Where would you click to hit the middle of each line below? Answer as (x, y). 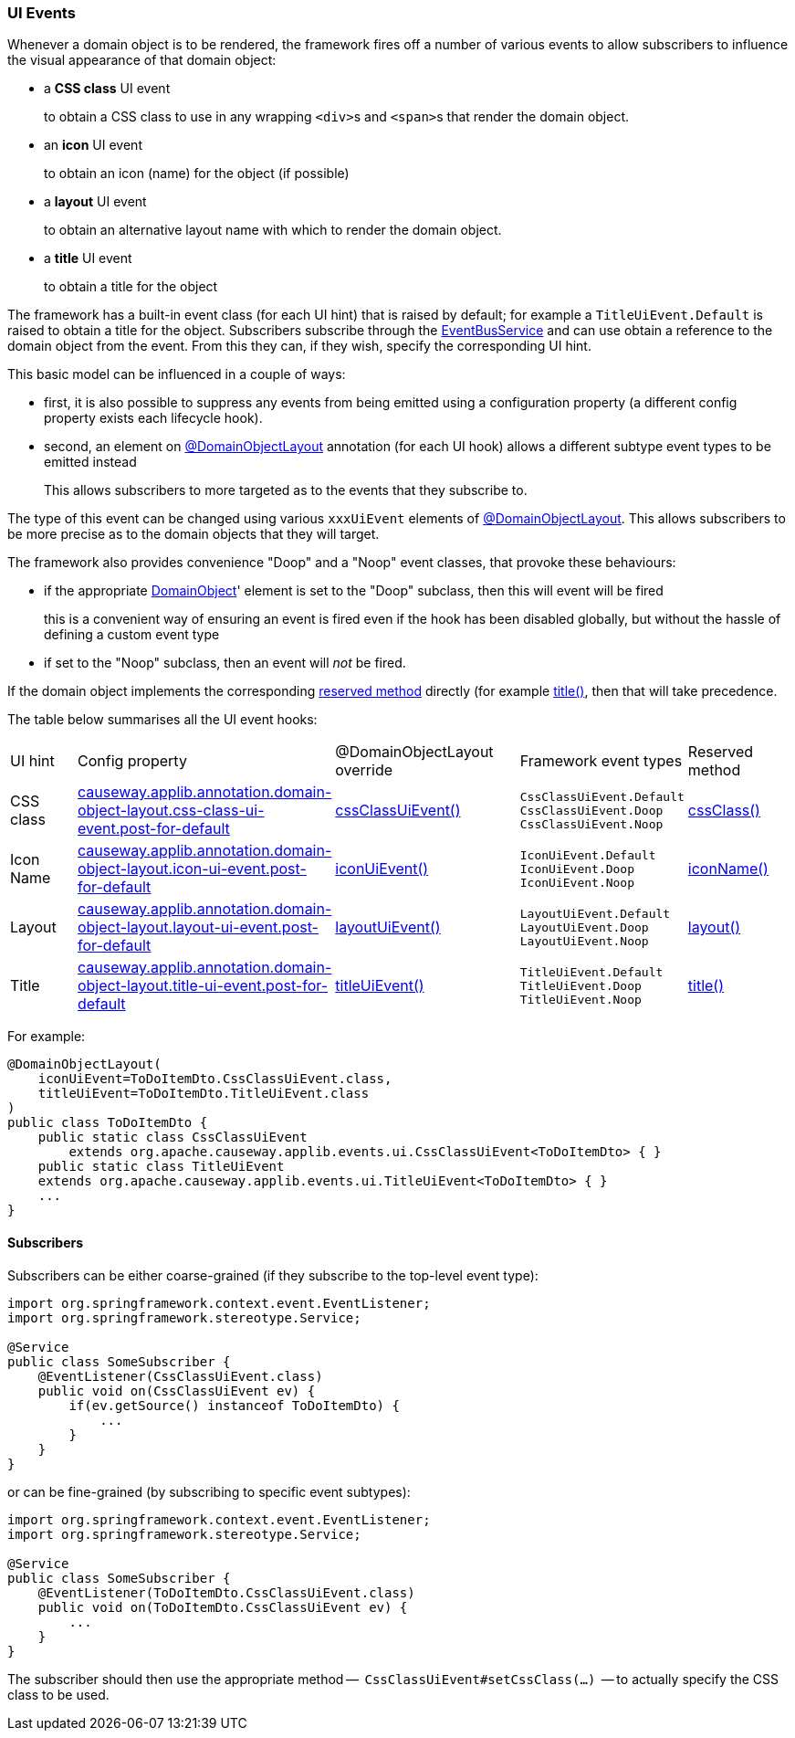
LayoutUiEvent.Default (595, 913)
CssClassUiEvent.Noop (591, 824)
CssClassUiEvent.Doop (591, 810)
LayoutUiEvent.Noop (584, 941)
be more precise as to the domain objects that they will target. (194, 534)
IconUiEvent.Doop (577, 869)
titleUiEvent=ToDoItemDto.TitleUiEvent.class (204, 1094)
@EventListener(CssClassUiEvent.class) (180, 1376)
